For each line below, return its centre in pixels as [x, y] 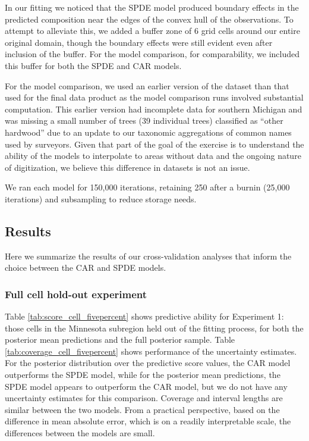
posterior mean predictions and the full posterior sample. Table [120, 340]
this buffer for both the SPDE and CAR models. [93, 65]
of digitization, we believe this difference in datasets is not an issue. [127, 167]
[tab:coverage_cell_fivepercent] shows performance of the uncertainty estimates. [151, 351]
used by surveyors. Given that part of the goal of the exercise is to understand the [154, 144]
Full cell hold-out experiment [76, 294]
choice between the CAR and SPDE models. [86, 268]
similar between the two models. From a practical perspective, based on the [142, 409]
